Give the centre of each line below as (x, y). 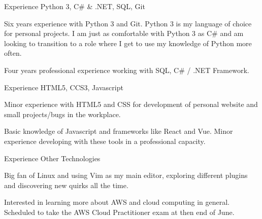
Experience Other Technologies (52, 158)
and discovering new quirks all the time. (66, 185)
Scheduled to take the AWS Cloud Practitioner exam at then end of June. (119, 212)
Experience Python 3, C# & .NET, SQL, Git (75, 6)
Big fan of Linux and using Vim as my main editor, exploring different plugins (126, 175)
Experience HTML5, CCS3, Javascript (64, 87)
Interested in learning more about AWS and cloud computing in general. (117, 202)
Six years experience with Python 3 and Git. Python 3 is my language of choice (128, 23)
